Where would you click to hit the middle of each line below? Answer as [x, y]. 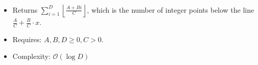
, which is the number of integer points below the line [171, 9]
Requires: [27, 39]
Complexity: [32, 56]
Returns [25, 9]
